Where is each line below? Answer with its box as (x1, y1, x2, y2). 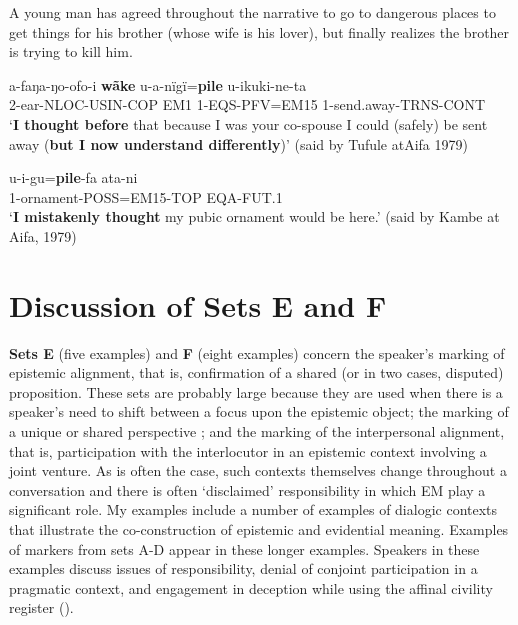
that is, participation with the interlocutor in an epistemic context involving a (9, 440, 487, 461)
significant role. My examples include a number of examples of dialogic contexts (9, 499, 498, 520)
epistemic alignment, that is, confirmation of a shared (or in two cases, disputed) (9, 362, 504, 383)
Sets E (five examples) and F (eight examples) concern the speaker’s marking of (9, 342, 505, 363)
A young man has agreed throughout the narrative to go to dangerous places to (9, 2, 496, 22)
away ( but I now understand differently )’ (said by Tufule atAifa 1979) (9, 133, 468, 154)
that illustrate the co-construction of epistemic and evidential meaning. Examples (9, 519, 509, 539)
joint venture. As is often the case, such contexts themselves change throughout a (9, 460, 507, 481)
